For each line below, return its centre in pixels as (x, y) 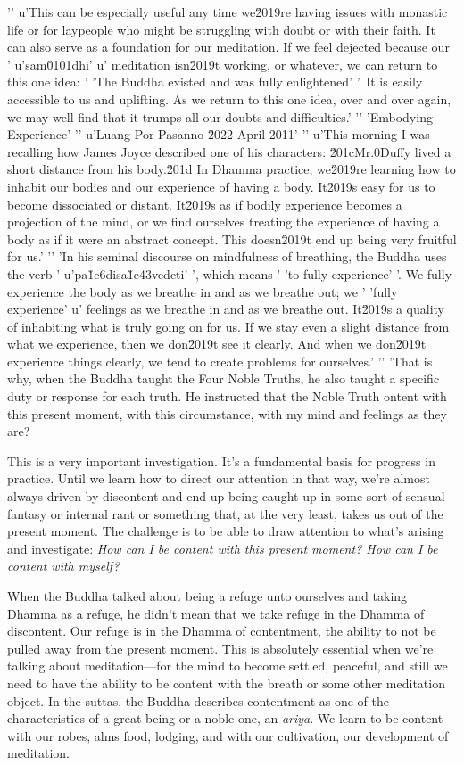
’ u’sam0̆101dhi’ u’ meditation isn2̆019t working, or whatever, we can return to (223, 64)
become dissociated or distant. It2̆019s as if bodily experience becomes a (205, 204)
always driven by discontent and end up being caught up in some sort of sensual (226, 496)
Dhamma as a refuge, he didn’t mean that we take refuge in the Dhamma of (216, 613)
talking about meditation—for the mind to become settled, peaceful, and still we (228, 666)
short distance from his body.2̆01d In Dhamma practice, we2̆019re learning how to (232, 169)
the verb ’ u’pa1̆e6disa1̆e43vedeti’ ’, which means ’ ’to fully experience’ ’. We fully (230, 273)
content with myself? (63, 566)
